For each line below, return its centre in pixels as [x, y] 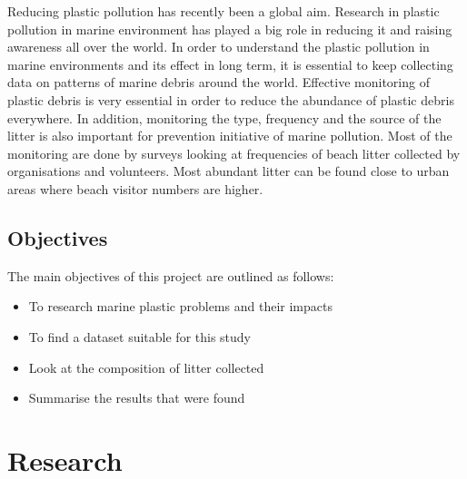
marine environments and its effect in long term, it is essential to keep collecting [230, 64]
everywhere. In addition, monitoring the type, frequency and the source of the [224, 117]
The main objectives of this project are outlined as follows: [171, 275]
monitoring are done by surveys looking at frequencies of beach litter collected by [234, 153]
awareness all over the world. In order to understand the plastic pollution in [219, 47]
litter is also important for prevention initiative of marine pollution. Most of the [230, 136]
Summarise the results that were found [137, 398]
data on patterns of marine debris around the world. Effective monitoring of [219, 82]
